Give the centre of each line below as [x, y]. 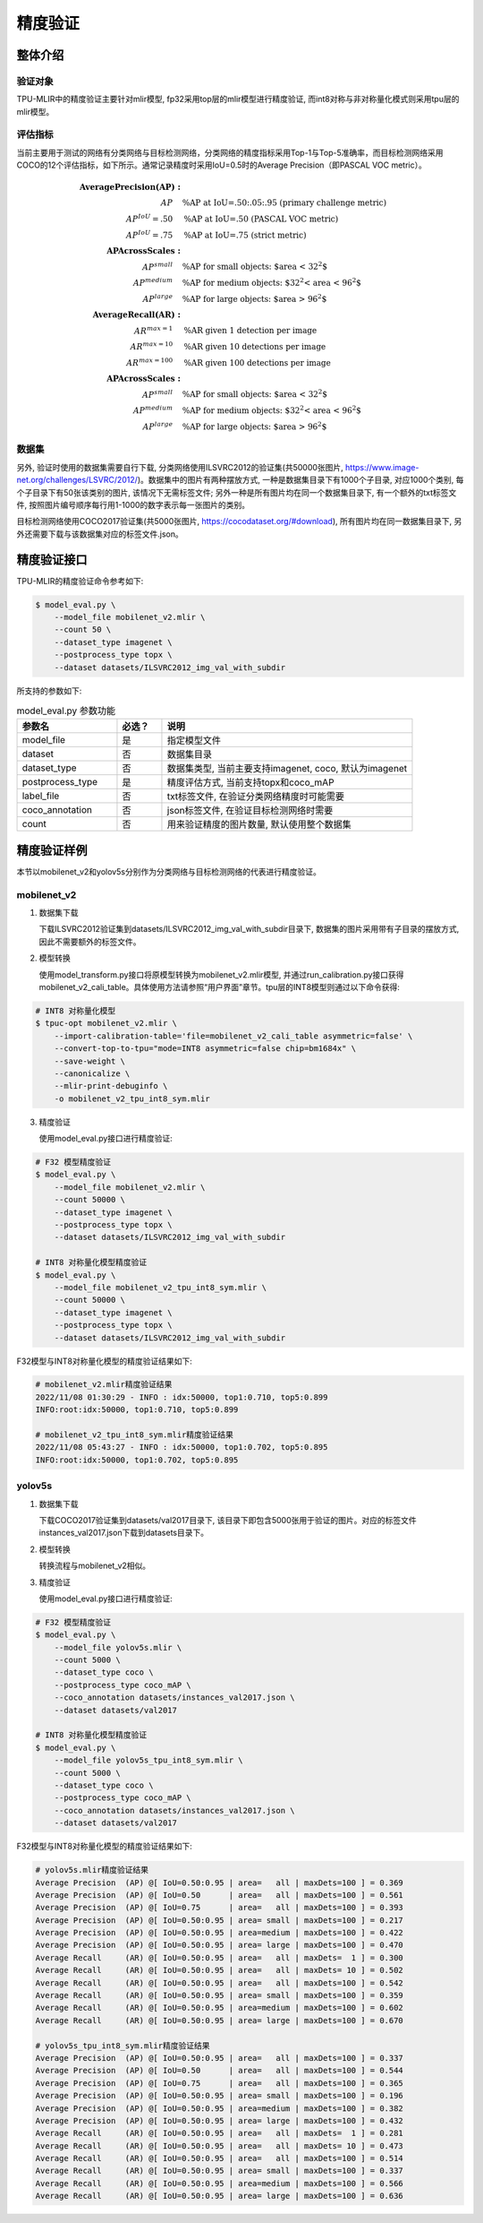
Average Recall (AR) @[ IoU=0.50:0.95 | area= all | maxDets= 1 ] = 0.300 [220, 1957]
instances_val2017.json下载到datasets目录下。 [124, 1533]
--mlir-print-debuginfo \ [111, 1086]
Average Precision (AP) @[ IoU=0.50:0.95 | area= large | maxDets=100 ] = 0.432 [220, 2120]
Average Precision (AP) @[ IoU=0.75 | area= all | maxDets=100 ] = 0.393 [220, 1908]
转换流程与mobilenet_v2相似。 [95, 1566]
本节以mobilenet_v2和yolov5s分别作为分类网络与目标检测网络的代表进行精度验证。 [169, 871]
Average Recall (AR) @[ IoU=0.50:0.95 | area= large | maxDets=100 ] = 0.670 [220, 2020]
